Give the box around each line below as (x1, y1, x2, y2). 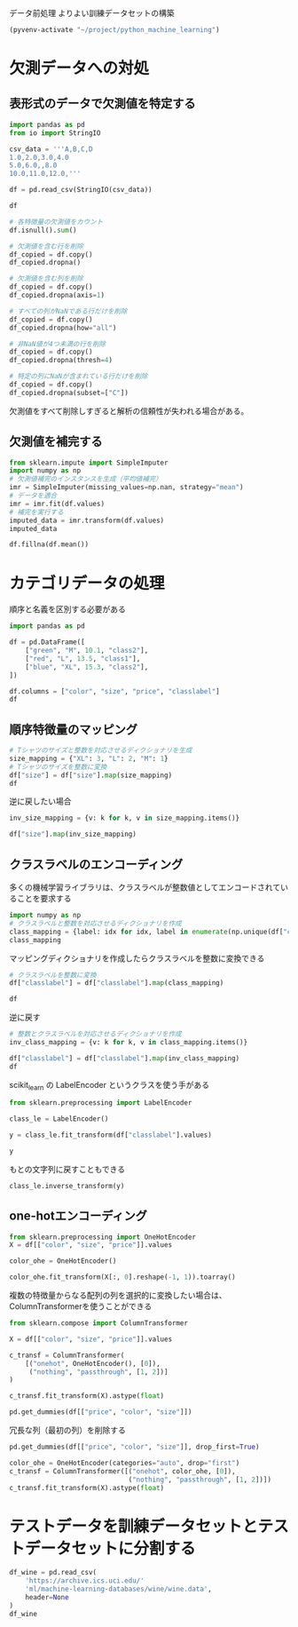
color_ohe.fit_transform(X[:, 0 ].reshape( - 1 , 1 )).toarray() (9, 1273, 237, 1282)
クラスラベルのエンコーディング (9, 856, 184, 872)
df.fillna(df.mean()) (9, 540, 90, 549)
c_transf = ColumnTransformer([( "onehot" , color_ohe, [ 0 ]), (9, 1466, 237, 1476)
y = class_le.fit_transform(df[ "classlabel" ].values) (9, 1131, 213, 1139)
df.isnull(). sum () (9, 226, 77, 234)
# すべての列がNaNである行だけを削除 (9, 306, 128, 315)
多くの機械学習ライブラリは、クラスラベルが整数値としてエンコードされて (9, 882, 281, 893)
